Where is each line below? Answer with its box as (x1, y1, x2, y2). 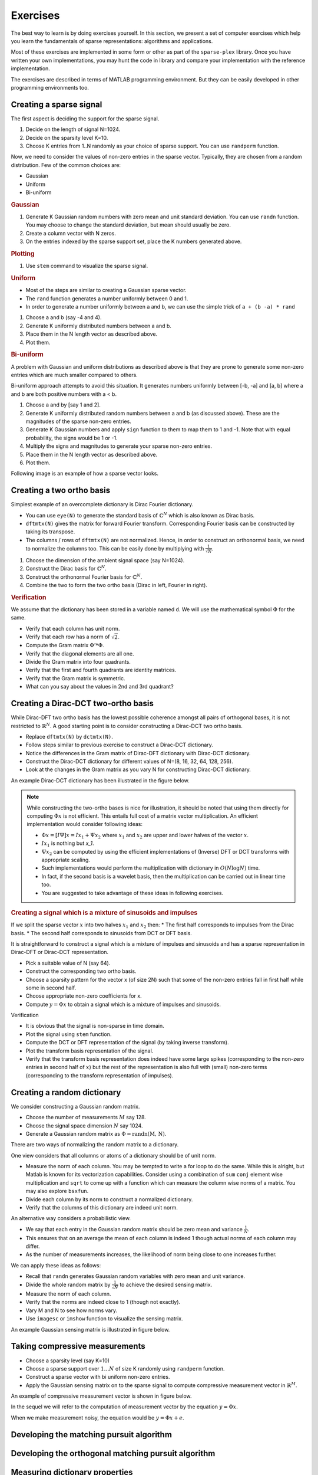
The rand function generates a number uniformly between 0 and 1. (25, 295, 188, 302)
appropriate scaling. (41, 856, 91, 863)
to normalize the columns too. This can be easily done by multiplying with (25, 545, 204, 552)
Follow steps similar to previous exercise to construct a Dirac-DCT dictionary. (25, 741, 213, 749)
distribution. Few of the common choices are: (11, 161, 121, 168)
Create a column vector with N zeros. (25, 230, 116, 237)
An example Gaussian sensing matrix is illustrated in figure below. (11, 1326, 170, 1333)
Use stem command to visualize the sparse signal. (25, 263, 148, 270)
